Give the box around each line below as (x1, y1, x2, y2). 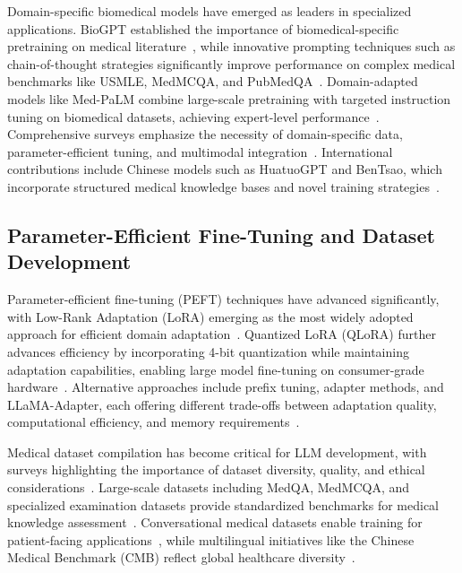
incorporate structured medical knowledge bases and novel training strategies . (7, 177, 440, 195)
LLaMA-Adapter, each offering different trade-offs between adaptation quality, (7, 395, 437, 413)
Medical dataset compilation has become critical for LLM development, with (7, 442, 427, 461)
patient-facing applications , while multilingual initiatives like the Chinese (7, 530, 415, 549)
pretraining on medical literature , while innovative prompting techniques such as (7, 37, 456, 56)
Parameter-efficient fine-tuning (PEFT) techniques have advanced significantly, (7, 290, 440, 308)
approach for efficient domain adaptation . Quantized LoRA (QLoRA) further (7, 325, 436, 343)
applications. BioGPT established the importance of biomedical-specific (7, 19, 399, 38)
